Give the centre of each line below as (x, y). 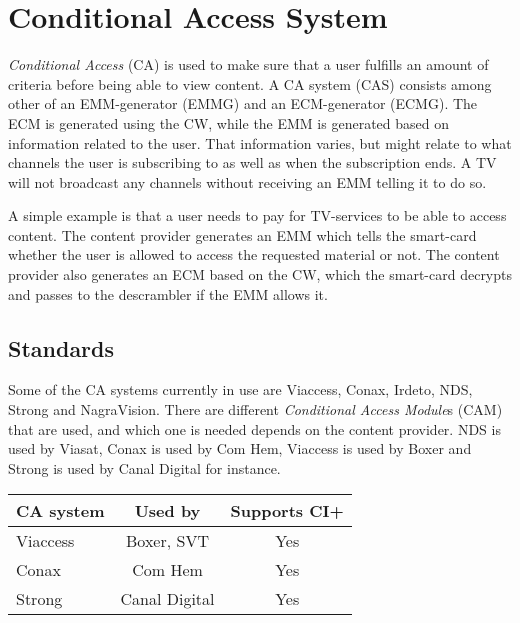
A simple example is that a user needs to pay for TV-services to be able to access (257, 215)
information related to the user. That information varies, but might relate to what (260, 142)
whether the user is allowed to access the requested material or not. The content (254, 254)
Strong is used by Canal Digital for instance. (144, 467)
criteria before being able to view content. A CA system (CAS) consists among (250, 83)
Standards (61, 347)
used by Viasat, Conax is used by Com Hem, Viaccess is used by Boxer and (240, 448)
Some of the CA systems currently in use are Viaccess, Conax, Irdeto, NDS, (240, 389)
